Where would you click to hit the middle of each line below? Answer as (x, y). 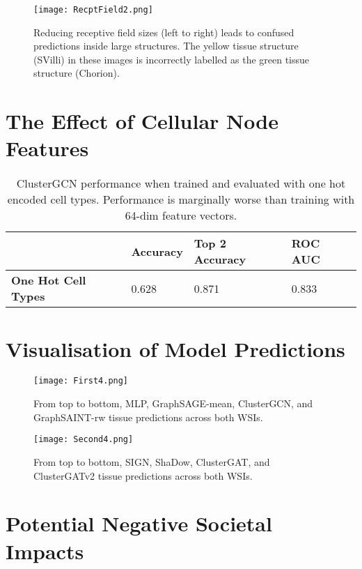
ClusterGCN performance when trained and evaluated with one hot (181, 183)
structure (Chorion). (77, 73)
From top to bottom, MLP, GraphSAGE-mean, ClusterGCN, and (173, 403)
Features (47, 148)
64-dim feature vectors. (181, 215)
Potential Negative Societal (139, 523)
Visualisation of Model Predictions (175, 348)
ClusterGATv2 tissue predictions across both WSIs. (143, 475)
